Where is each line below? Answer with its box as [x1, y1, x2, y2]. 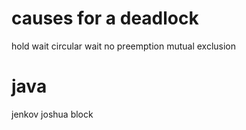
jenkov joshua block [11, 108, 94, 120]
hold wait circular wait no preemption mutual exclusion [11, 40, 237, 52]
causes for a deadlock [11, 7, 199, 30]
